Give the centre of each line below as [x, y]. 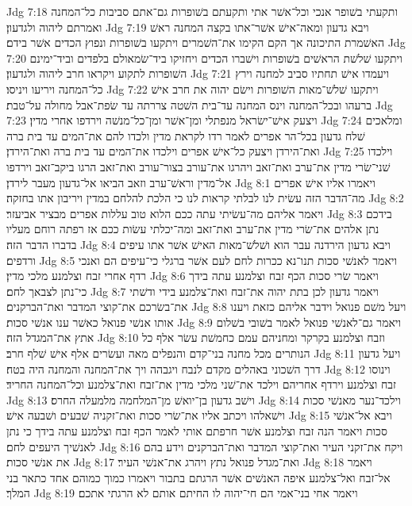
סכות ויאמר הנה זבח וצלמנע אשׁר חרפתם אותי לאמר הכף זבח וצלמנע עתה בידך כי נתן [197, 431]
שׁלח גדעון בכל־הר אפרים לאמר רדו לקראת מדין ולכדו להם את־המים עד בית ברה [186, 135]
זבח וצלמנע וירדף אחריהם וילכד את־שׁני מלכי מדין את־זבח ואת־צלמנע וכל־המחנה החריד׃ [202, 384]
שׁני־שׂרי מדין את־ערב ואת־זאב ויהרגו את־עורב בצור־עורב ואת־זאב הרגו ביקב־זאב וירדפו [198, 166]
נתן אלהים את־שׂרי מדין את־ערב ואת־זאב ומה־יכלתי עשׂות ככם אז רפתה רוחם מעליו [193, 229]
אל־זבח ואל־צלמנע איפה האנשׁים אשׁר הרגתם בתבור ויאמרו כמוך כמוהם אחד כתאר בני [198, 477]
